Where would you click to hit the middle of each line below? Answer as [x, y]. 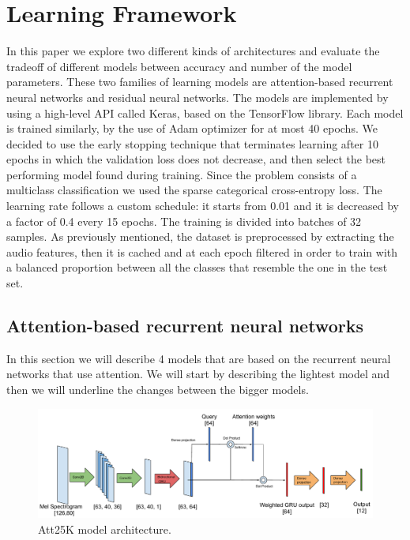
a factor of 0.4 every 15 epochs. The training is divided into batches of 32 [184, 221]
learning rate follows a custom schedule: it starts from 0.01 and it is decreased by [203, 206]
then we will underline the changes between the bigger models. [158, 390]
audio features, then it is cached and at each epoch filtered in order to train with [202, 251]
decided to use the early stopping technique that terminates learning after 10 [192, 143]
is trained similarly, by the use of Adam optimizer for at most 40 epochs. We [192, 128]
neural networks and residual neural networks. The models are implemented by [197, 97]
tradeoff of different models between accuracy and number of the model [179, 66]
